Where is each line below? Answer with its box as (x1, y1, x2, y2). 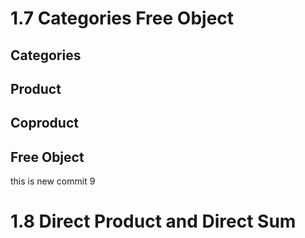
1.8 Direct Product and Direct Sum (10, 210, 297, 233)
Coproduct (10, 115, 79, 132)
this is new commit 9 (10, 175, 96, 187)
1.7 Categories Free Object (10, 7, 235, 30)
